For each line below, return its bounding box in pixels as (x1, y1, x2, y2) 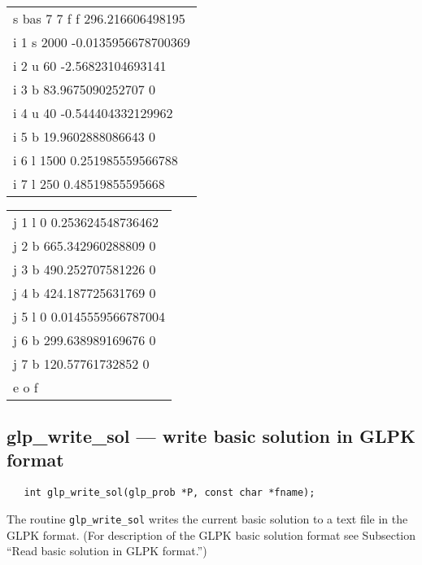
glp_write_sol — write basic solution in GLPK (7, 423, 416, 449)
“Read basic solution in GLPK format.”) (7, 542, 207, 559)
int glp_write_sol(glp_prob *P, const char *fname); (24, 487, 315, 499)
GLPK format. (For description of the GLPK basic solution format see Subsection (7, 526, 416, 543)
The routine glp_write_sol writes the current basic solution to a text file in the (7, 510, 408, 527)
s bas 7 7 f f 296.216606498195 (13, 8, 185, 28)
